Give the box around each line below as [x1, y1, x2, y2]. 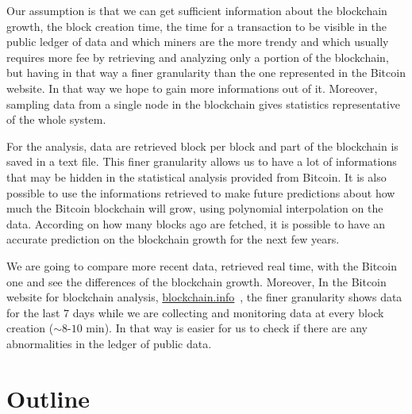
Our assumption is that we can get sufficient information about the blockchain [6, 2, 387, 18]
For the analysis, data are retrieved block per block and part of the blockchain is [6, 137, 399, 154]
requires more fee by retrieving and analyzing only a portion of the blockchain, [6, 48, 389, 65]
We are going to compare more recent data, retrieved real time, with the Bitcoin [6, 257, 397, 274]
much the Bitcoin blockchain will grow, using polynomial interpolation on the [6, 200, 383, 217]
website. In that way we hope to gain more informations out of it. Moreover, [6, 79, 378, 96]
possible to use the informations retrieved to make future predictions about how [6, 184, 395, 201]
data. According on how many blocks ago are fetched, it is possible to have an [6, 215, 386, 232]
